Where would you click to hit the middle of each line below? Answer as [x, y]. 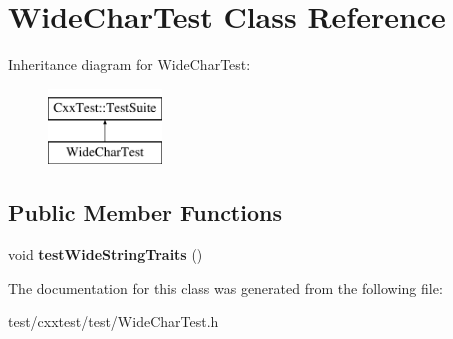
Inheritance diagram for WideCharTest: [129, 64]
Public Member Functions [145, 212]
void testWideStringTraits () [105, 254]
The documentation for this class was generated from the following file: [225, 287]
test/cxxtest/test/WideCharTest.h [113, 321]
